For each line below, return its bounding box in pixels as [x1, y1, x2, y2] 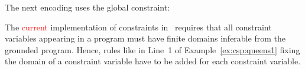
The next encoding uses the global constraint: [5, 1, 170, 13]
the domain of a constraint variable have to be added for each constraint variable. [5, 55, 301, 67]
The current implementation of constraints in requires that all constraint [5, 20, 272, 33]
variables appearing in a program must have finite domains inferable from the [5, 32, 285, 44]
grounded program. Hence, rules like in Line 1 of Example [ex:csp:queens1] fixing [5, 43, 300, 56]
